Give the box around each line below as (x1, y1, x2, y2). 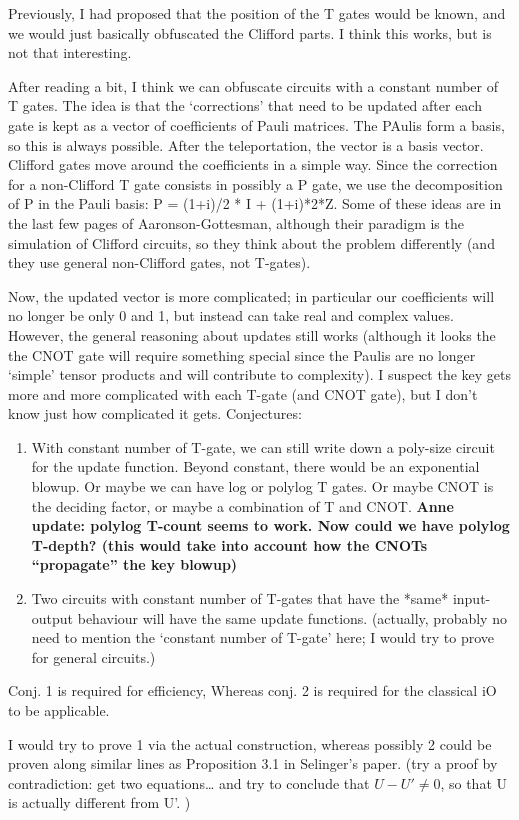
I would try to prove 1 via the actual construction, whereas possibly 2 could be (8, 733, 492, 754)
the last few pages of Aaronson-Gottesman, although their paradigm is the (8, 212, 464, 233)
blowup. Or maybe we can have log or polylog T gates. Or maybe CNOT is (31, 476, 494, 497)
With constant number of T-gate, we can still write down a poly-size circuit (31, 436, 495, 457)
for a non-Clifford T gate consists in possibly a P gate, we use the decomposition (8, 173, 503, 194)
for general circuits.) (31, 646, 156, 667)
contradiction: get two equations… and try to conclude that (8, 772, 370, 793)
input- (452, 588, 491, 609)
